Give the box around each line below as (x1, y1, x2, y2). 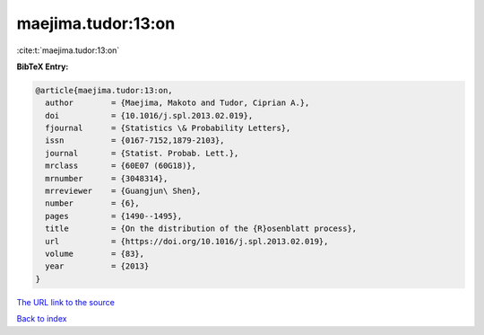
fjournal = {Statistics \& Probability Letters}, (45, 123, 291, 134)
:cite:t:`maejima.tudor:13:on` (16, 45, 120, 56)
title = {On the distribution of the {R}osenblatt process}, (45, 224, 358, 234)
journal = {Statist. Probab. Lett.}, (45, 148, 239, 158)
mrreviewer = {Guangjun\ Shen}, (45, 186, 202, 197)
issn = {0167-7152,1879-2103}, (45, 136, 225, 145)
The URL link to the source (16, 296, 116, 307)
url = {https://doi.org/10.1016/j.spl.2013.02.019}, (45, 236, 329, 246)
